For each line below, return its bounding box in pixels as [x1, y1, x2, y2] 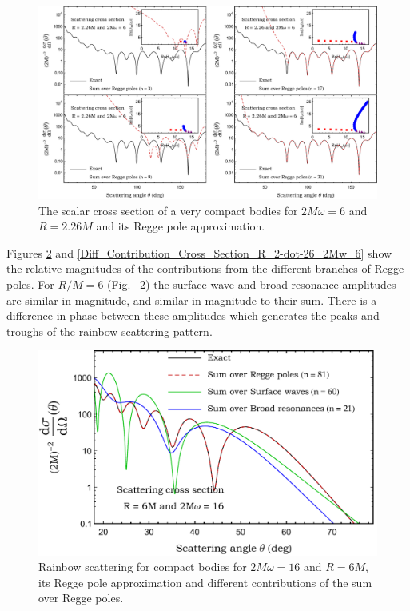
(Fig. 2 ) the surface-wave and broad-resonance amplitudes [107, 275, 396, 292]
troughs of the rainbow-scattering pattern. [6, 322, 213, 339]
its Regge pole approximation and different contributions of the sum [38, 573, 372, 590]
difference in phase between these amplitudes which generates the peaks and [6, 307, 380, 324]
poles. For [6, 275, 54, 292]
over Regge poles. [38, 589, 124, 606]
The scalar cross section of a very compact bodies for [38, 202, 298, 218]
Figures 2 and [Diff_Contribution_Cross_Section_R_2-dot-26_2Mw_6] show [6, 244, 392, 261]
